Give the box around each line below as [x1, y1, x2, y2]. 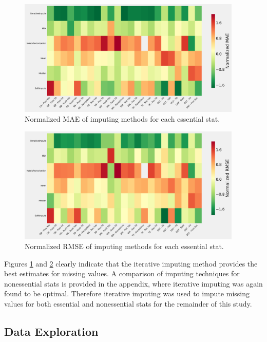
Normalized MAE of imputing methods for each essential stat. [25, 113, 220, 124]
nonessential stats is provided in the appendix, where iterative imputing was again [4, 278, 263, 289]
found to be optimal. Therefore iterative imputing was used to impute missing [4, 288, 250, 299]
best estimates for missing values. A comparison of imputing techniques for [4, 268, 240, 279]
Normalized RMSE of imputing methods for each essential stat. [25, 241, 224, 252]
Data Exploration [4, 324, 99, 339]
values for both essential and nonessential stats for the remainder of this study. [4, 298, 252, 309]
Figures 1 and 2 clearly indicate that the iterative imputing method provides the [4, 258, 258, 269]
